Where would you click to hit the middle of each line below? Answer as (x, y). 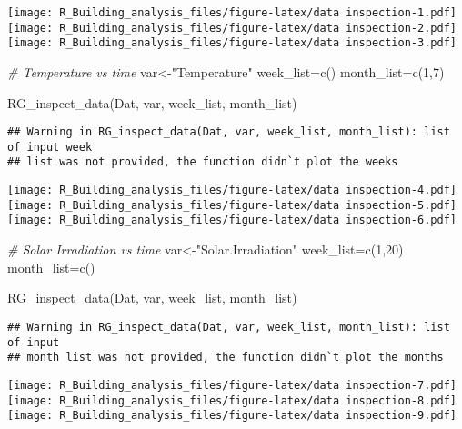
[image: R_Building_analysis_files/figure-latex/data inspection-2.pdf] (232, 28)
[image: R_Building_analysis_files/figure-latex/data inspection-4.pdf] (232, 190)
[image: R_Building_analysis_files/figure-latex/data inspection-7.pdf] (232, 385)
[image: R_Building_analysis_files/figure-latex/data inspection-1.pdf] (232, 13)
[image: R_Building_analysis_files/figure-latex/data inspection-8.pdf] (232, 400)
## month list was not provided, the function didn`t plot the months (226, 358)
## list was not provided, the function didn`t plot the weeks (203, 162)
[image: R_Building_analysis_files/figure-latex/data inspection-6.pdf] (232, 220)
